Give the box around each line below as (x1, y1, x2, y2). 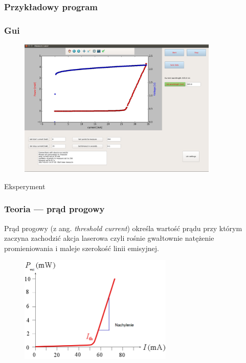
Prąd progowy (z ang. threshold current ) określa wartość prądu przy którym (4, 222, 242, 233)
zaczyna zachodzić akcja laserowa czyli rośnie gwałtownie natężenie (4, 233, 214, 243)
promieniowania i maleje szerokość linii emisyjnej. (4, 242, 159, 253)
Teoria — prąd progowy (4, 202, 105, 215)
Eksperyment (4, 180, 46, 191)
